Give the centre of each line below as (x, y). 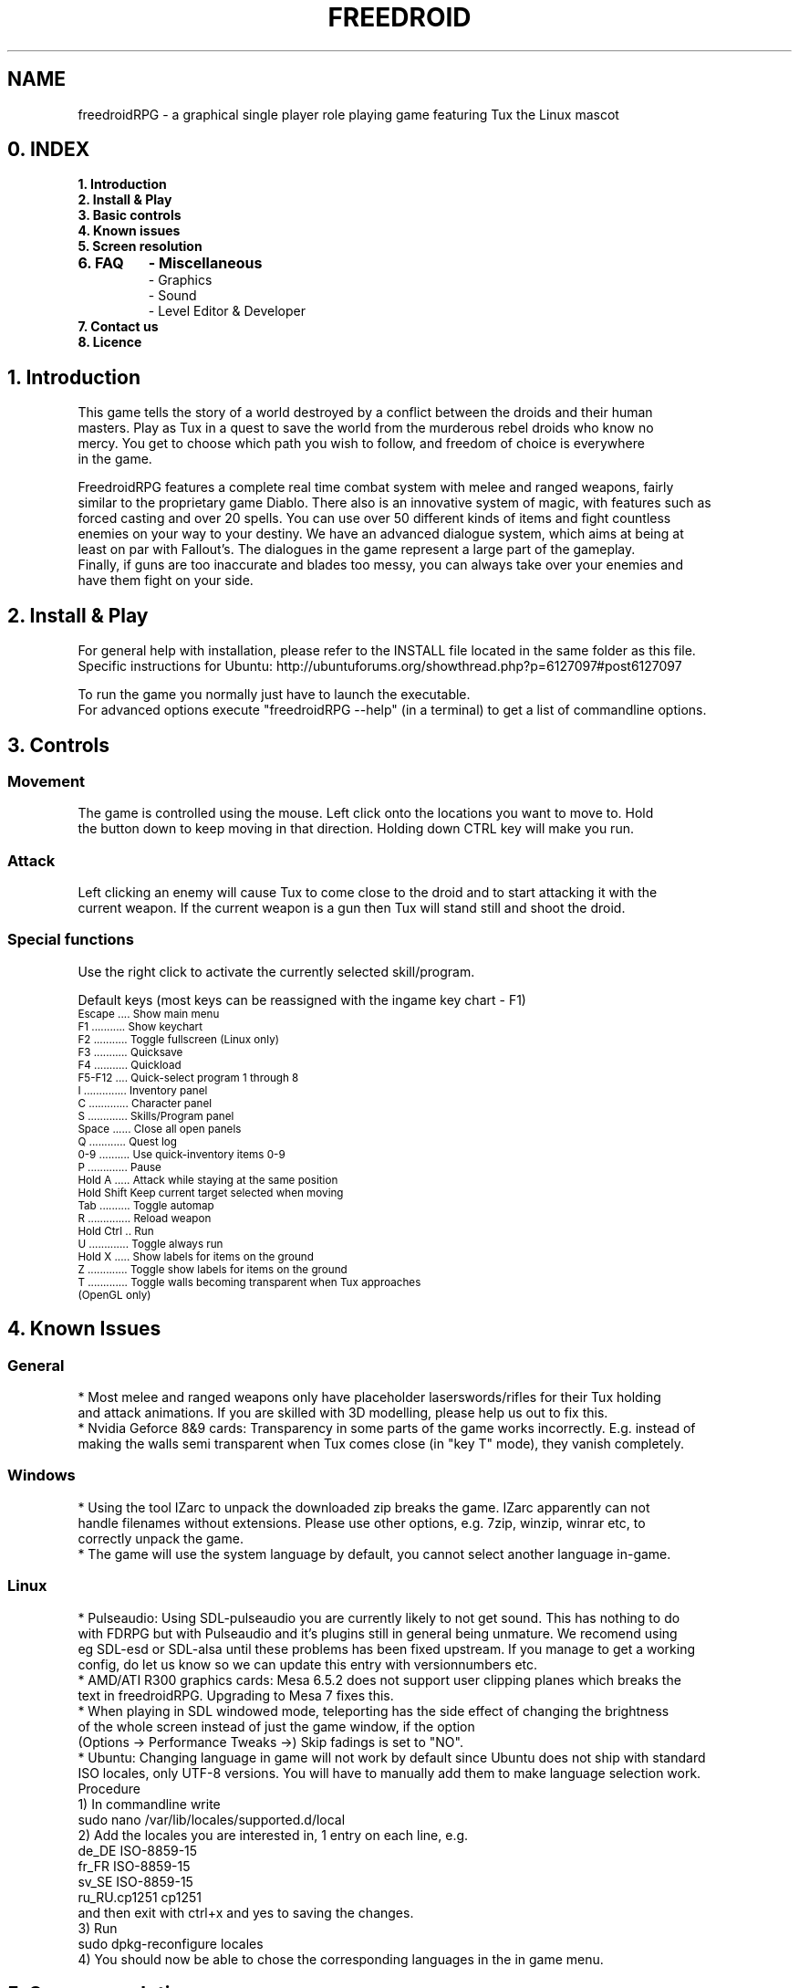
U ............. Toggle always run (150, 1244)
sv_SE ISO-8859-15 (135, 1881)
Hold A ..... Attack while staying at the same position (208, 1180)
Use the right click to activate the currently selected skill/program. (276, 971)
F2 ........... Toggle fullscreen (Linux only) (178, 1039)
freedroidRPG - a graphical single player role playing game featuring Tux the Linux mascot (348, 114)
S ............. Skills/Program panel (156, 1116)
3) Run (98, 1928)
